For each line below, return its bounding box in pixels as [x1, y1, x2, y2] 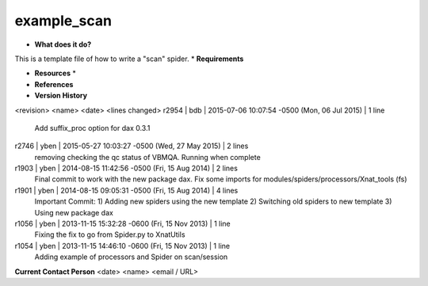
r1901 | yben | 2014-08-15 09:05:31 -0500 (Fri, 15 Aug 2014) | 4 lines [14, 185, 239, 195]
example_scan [14, 12, 113, 29]
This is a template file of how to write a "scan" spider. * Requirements [14, 54, 244, 63]
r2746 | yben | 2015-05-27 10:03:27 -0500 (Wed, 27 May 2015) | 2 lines [14, 141, 249, 151]
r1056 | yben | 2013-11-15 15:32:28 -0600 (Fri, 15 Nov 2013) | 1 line [14, 219, 231, 229]
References [34, 79, 74, 89]
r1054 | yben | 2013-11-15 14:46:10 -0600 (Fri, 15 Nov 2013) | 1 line [14, 241, 230, 250]
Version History [34, 91, 87, 101]
